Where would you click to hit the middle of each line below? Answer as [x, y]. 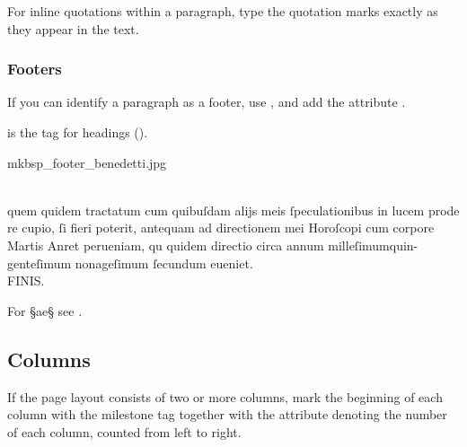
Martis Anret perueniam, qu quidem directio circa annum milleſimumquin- [213, 245]
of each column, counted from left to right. [124, 431]
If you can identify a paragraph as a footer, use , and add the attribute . [207, 102]
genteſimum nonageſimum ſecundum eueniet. [130, 263]
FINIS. [26, 280]
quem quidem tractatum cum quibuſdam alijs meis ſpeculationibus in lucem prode [233, 210]
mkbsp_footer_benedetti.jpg [87, 162]
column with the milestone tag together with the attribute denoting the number [227, 414]
